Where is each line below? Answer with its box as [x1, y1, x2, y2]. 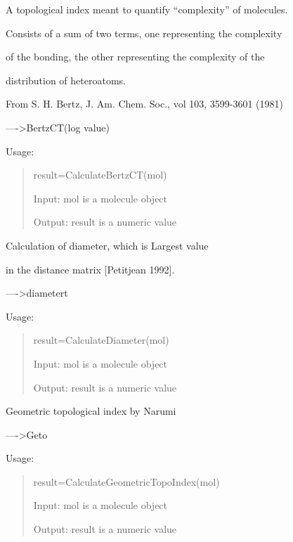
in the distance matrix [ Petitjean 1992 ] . [6, 262, 175, 276]
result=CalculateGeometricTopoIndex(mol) [33, 474, 220, 489]
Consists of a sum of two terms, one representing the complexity [6, 25, 282, 40]
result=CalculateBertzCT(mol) [33, 167, 167, 182]
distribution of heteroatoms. [6, 72, 126, 87]
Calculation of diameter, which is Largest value [6, 238, 209, 252]
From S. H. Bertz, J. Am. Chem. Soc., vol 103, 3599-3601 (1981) [6, 96, 283, 111]
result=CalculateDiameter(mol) [33, 333, 169, 347]
